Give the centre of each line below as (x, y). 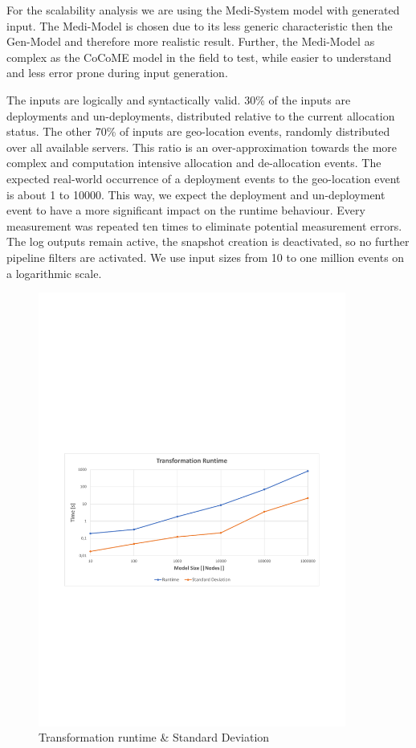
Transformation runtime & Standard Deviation (154, 737)
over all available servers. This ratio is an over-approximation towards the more (202, 147)
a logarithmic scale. (54, 273)
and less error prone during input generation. (117, 73)
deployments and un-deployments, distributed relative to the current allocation (201, 115)
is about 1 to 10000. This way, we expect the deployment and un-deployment (196, 194)
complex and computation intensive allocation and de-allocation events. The (194, 163)
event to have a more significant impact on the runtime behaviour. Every (186, 210)
